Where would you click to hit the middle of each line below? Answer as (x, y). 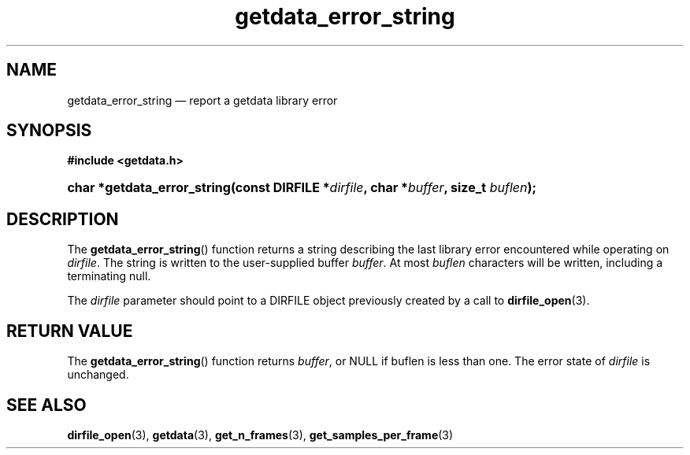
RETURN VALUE (70, 331)
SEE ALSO (46, 405)
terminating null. (109, 276)
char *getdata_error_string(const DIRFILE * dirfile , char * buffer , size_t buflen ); (302, 188)
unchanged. (98, 375)
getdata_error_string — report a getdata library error (202, 100)
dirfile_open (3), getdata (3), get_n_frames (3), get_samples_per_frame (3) (260, 435)
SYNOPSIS (49, 131)
